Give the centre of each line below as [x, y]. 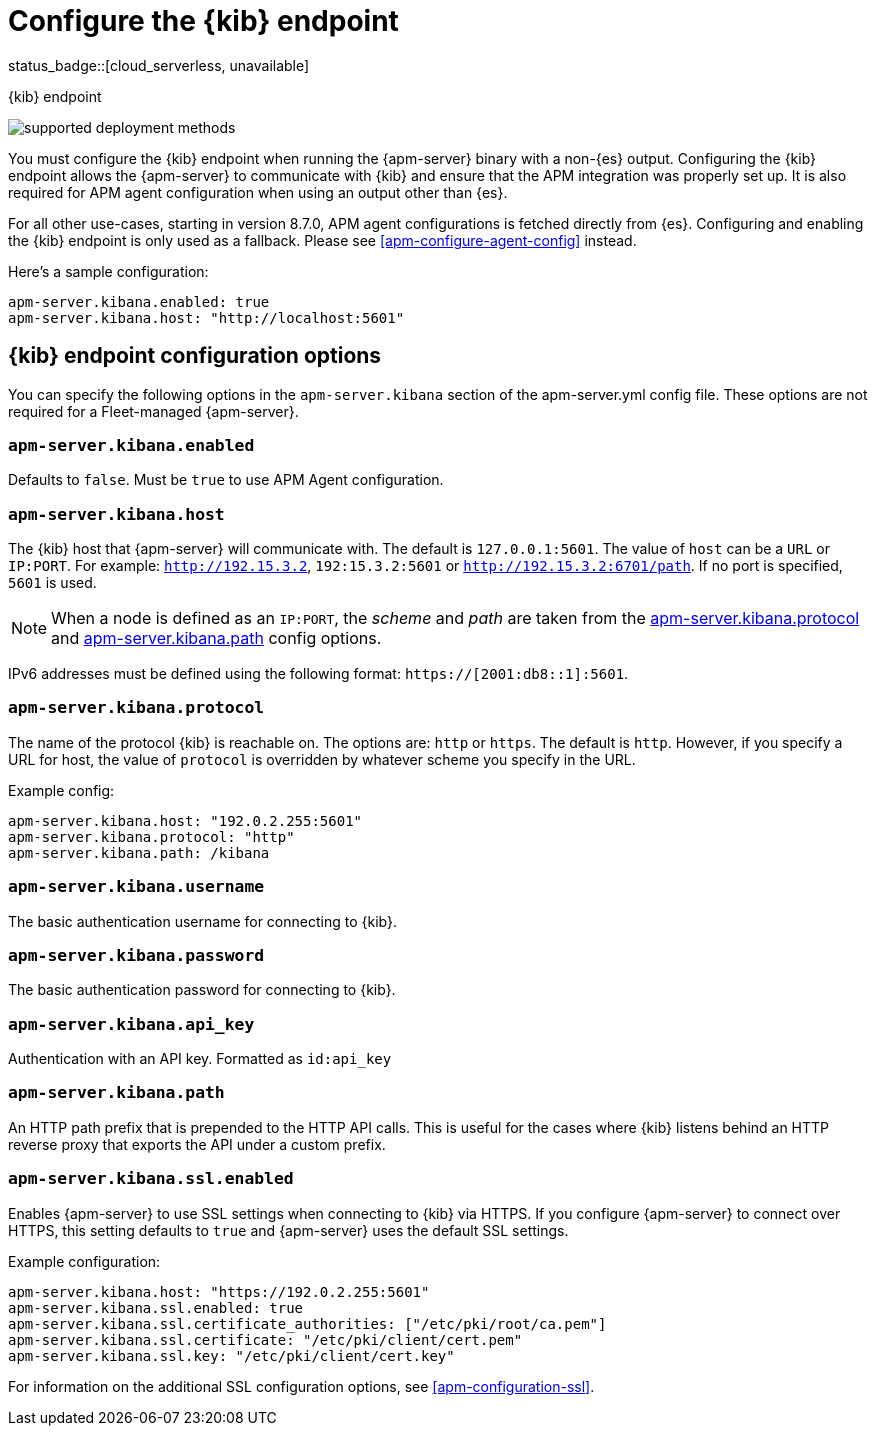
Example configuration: [84, 1261]
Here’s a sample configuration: [108, 271]
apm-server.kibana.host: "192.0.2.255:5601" [185, 820]
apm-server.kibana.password [136, 955]
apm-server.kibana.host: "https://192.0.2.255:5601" [219, 1291]
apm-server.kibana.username [136, 887]
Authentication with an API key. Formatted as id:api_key [200, 1059]
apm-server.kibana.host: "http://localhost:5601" [206, 317]
